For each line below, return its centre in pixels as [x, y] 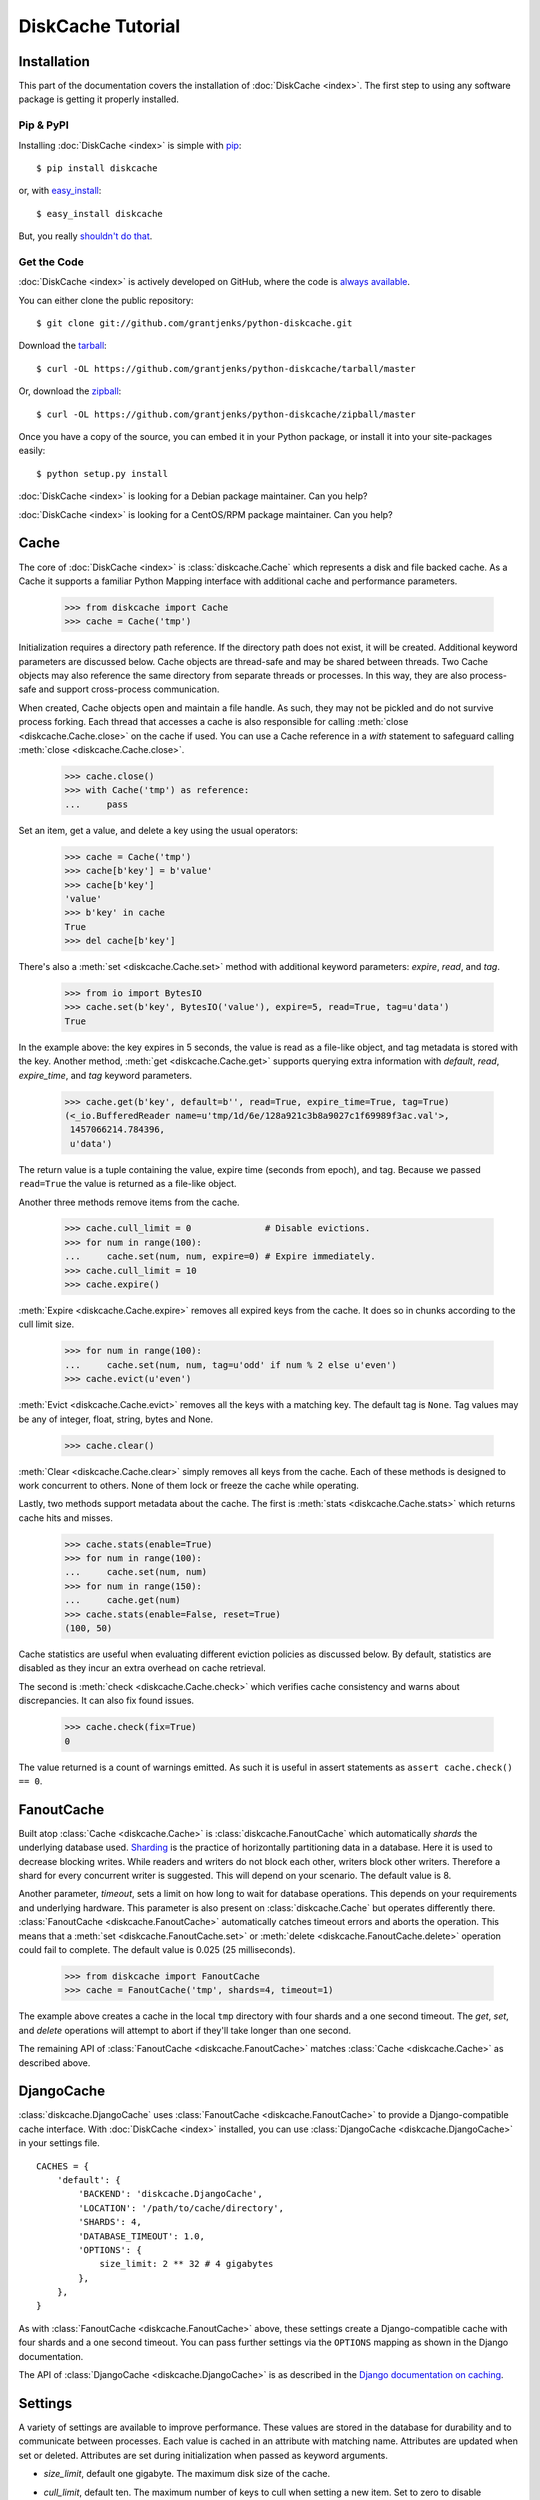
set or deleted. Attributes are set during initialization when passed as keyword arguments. [203, 2455]
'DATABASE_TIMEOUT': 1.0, [141, 2236]
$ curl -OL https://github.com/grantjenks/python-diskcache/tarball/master [226, 368]
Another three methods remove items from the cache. [129, 1202]
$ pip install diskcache [97, 168]
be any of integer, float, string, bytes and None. [116, 1419]
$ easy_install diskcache [100, 213]
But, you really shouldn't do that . [85, 236]
